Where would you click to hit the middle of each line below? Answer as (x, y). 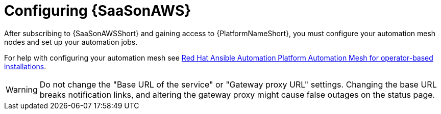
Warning (22, 89)
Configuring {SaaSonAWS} (98, 11)
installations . (25, 66)
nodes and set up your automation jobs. (71, 42)
